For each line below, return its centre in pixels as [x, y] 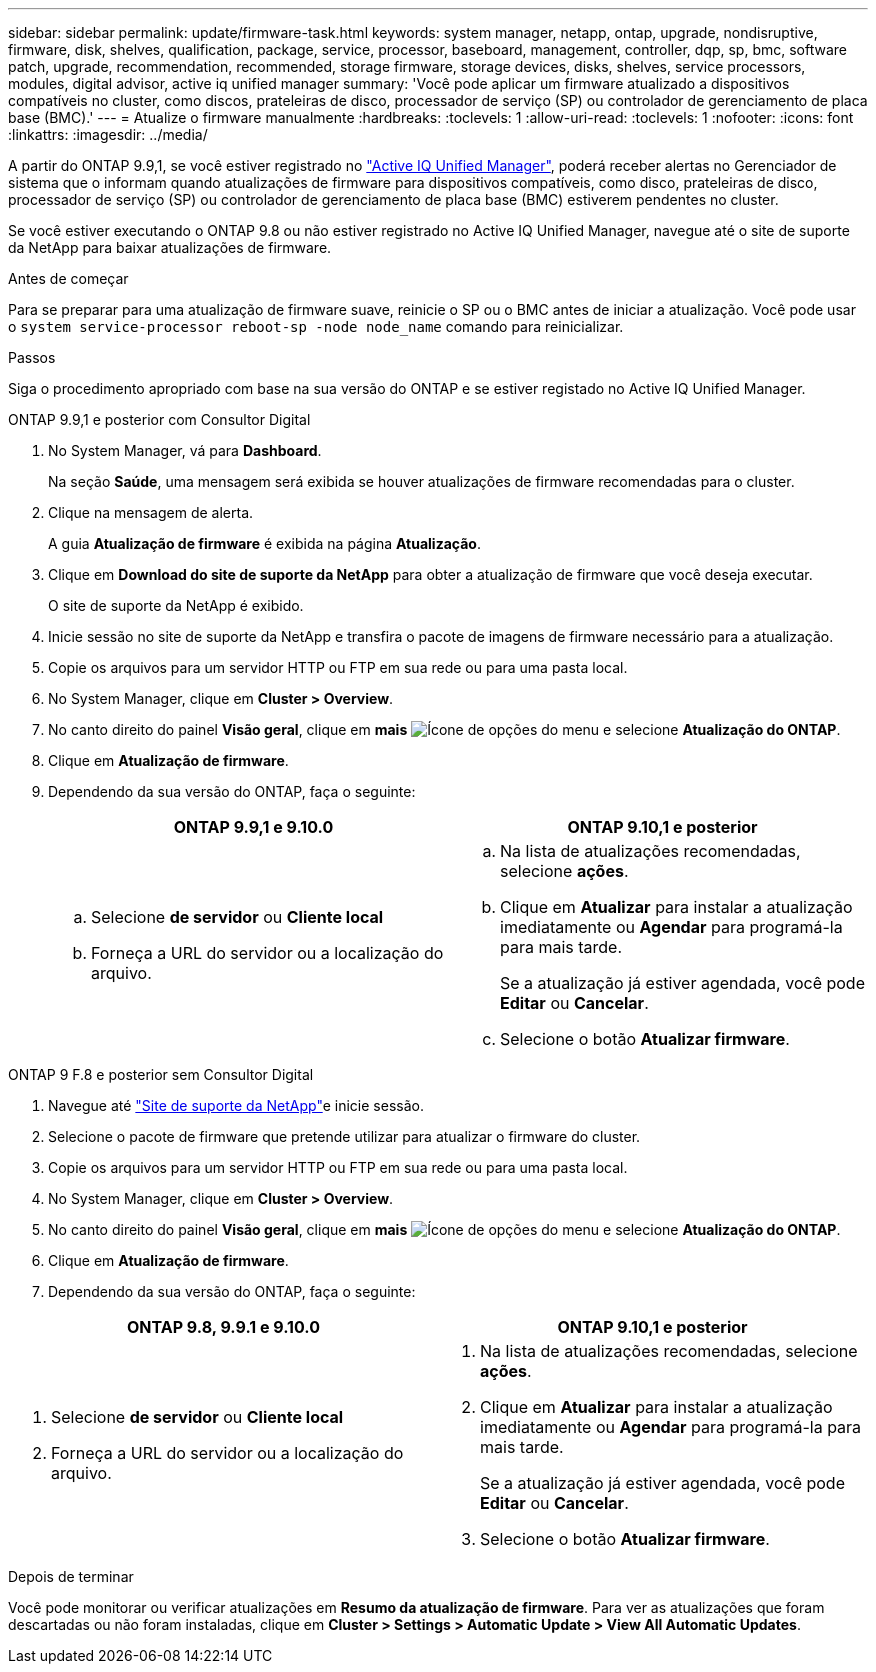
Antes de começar [68, 278]
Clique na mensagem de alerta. [151, 512]
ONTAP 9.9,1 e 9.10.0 [253, 827]
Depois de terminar [71, 1576]
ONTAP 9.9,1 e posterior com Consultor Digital [159, 419]
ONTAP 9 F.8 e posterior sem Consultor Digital [161, 1074]
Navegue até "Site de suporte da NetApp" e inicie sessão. [236, 1105]
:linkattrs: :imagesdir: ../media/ [108, 134]
